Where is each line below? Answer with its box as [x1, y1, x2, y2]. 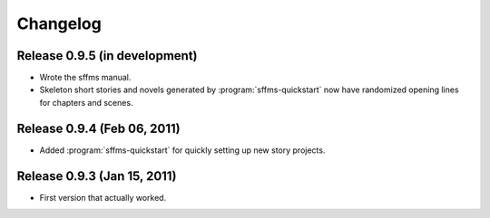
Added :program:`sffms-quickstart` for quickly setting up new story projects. [39, 145, 326, 156]
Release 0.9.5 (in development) [16, 48, 199, 63]
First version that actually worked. [39, 192, 167, 203]
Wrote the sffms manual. [39, 72, 132, 83]
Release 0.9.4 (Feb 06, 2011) [16, 120, 181, 136]
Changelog [16, 14, 102, 33]
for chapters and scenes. [39, 97, 133, 108]
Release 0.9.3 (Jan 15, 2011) [16, 168, 177, 184]
